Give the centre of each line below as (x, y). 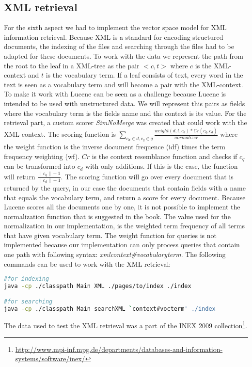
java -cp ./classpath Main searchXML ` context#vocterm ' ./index (110, 309)
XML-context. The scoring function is (60, 134)
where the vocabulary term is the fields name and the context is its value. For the (125, 113)
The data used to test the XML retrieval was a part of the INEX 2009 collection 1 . (126, 325)
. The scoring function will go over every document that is (147, 176)
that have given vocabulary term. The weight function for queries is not (110, 235)
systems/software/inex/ (50, 359)
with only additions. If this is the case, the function (162, 166)
